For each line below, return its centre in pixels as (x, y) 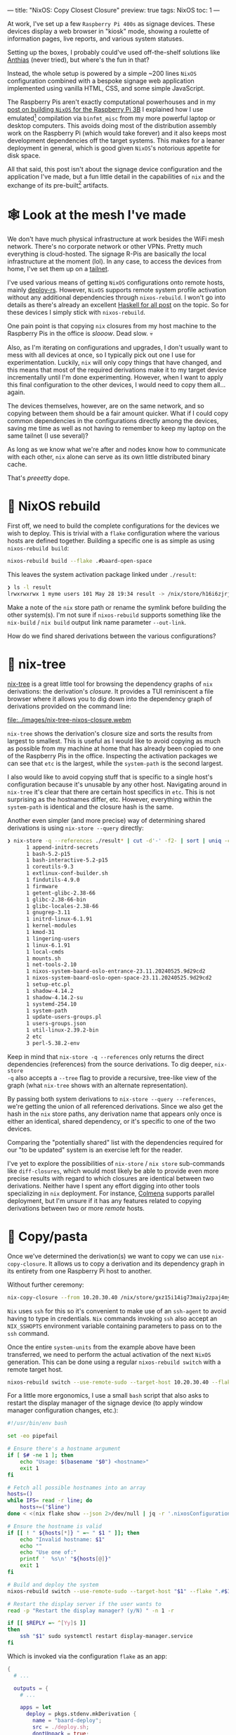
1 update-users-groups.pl (64, 1017)
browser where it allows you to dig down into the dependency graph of (110, 698)
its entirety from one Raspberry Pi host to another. (80, 1271)
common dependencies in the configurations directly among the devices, (113, 421)
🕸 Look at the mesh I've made (97, 215)
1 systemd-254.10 (51, 1004)
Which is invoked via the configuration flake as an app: (87, 1656)
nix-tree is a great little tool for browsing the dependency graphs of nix (110, 684)
